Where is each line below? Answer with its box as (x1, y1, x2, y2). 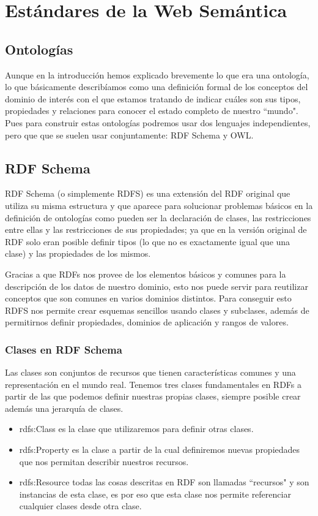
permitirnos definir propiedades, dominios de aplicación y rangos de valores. (5, 316, 289, 328)
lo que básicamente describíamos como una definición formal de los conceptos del (5, 80, 308, 93)
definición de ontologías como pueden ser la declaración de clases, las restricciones (5, 211, 311, 224)
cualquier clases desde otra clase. (19, 499, 142, 512)
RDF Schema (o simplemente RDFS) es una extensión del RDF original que (5, 187, 290, 200)
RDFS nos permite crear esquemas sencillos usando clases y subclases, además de (5, 303, 309, 316)
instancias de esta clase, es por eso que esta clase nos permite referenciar (19, 487, 291, 500)
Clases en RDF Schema (5, 341, 122, 357)
